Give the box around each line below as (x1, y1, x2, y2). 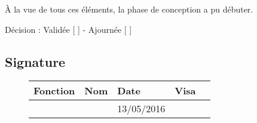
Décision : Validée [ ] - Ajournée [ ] (5, 23, 132, 35)
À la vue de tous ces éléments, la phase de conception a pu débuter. (5, 3, 253, 15)
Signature (5, 52, 66, 70)
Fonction (33, 84, 75, 98)
